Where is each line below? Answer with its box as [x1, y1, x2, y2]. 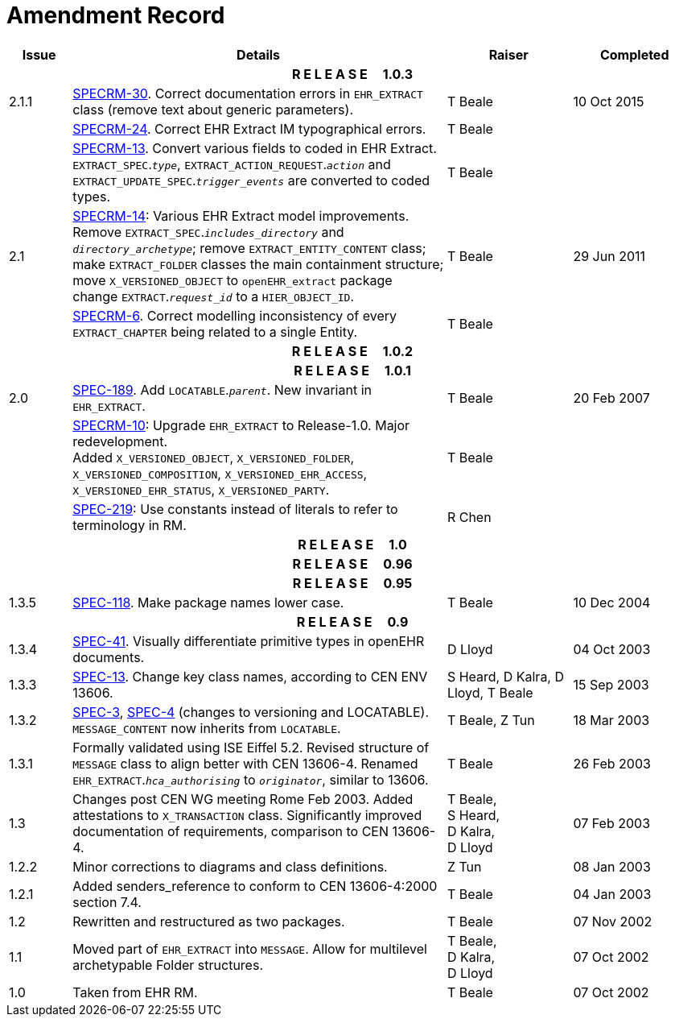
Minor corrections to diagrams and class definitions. [72, 858, 388, 875]
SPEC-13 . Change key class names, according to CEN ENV [72, 668, 428, 685]
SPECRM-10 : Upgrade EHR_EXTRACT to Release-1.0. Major [72, 416, 410, 433]
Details [237, 46, 281, 63]
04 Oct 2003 [573, 640, 651, 657]
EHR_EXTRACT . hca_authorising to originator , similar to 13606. [72, 771, 429, 788]
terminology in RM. [72, 516, 187, 533]
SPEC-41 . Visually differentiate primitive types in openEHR [72, 632, 425, 649]
